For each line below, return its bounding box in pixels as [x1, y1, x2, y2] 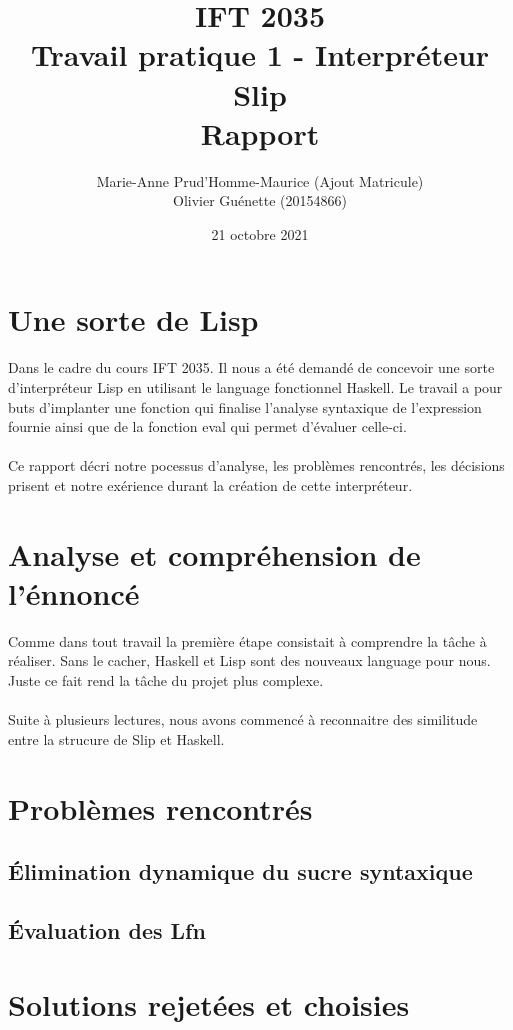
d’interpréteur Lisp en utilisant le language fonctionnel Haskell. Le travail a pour [8, 377, 503, 397]
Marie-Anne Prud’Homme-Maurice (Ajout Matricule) [96, 170, 424, 191]
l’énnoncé [8, 572, 140, 613]
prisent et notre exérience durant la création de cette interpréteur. [8, 474, 413, 495]
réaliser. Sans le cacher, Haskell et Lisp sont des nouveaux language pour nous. [8, 650, 491, 671]
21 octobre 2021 [211, 223, 309, 244]
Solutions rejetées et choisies [8, 983, 410, 1024]
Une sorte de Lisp [8, 299, 259, 340]
